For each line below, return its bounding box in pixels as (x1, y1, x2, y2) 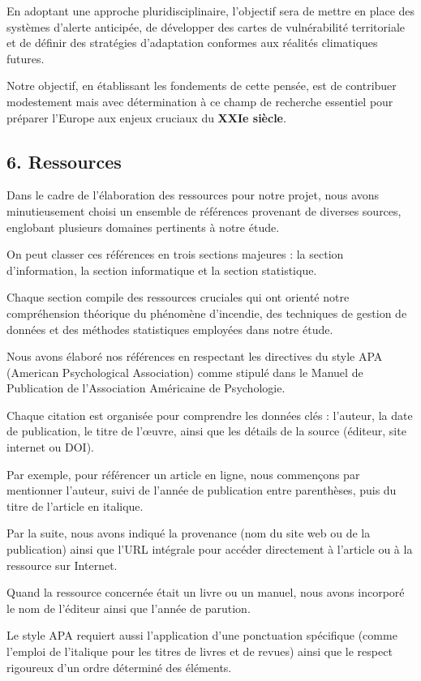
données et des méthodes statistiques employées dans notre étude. (6, 320, 333, 337)
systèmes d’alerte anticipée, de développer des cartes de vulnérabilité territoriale (6, 18, 406, 35)
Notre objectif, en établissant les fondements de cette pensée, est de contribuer (6, 77, 397, 94)
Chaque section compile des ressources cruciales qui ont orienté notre (6, 289, 350, 306)
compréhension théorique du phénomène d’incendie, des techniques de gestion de (6, 304, 407, 321)
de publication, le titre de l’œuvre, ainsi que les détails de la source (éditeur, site (6, 422, 406, 439)
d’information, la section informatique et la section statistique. (6, 261, 317, 278)
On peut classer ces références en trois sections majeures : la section (6, 246, 344, 263)
